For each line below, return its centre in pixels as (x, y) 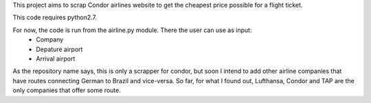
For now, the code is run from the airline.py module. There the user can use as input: (132, 30)
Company (50, 40)
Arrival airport (56, 59)
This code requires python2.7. (55, 18)
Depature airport (59, 49)
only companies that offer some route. (67, 90)
